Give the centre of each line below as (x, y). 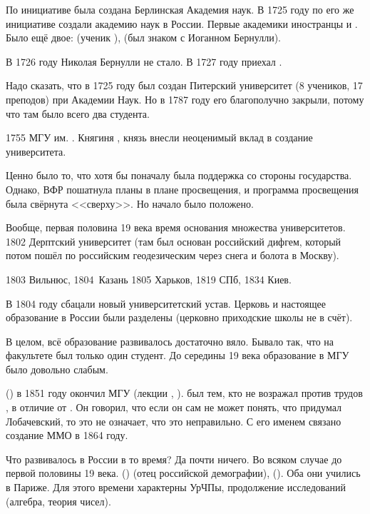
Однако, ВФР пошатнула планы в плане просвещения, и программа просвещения (182, 189)
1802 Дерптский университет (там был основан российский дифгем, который (174, 241)
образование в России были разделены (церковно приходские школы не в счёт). (179, 317)
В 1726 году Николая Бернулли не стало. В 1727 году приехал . (144, 61)
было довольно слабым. (57, 369)
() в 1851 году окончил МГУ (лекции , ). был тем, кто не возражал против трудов (184, 393)
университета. (36, 151)
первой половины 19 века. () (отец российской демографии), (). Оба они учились (183, 473)
